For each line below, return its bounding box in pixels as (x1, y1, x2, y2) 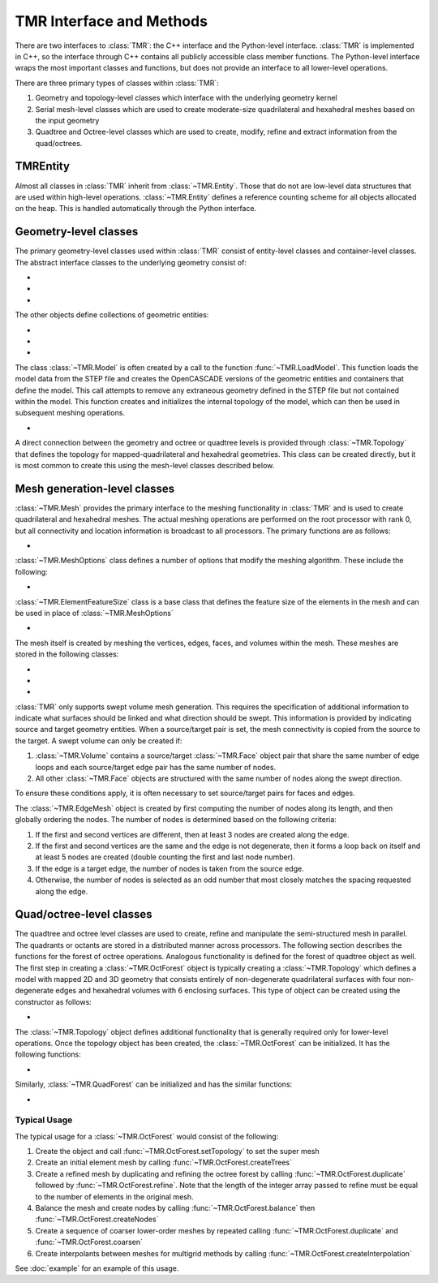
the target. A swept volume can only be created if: (15, 735, 182, 746)
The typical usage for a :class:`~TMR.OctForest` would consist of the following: (15, 1131, 279, 1141)
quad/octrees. (35, 138, 83, 148)
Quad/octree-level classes (15, 907, 153, 921)
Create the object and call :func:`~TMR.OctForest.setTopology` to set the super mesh (35, 1147, 320, 1156)
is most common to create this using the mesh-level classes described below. (15, 460, 275, 470)
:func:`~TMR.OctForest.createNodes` (35, 1214, 159, 1225)
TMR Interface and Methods (15, 12, 208, 30)
